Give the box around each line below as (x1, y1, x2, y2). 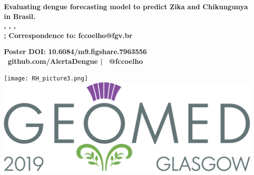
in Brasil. (4, 11, 36, 21)
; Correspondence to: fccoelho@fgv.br (4, 30, 132, 40)
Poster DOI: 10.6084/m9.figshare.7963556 (4, 46, 147, 57)
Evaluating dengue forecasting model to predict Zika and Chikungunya (4, 1, 248, 11)
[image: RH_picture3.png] (4, 75, 88, 82)
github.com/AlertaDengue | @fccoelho (8, 56, 143, 66)
